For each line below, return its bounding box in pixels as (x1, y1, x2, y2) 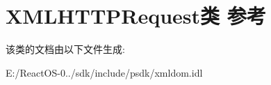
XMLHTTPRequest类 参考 (6, 1, 266, 30)
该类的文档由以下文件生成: (6, 42, 125, 56)
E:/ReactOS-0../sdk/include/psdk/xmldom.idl (6, 65, 203, 79)
